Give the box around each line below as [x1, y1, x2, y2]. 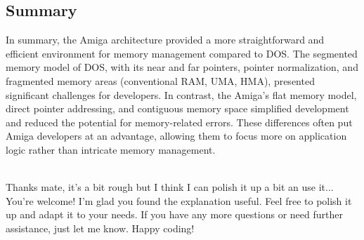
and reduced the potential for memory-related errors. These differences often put [6, 114, 353, 129]
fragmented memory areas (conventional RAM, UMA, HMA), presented [6, 73, 315, 88]
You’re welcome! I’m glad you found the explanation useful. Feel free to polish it [6, 193, 352, 208]
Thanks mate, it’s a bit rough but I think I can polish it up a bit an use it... [6, 180, 334, 194]
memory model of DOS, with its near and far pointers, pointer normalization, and [6, 60, 358, 74]
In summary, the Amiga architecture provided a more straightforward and [6, 32, 325, 47]
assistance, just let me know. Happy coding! [6, 220, 195, 235]
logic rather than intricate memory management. [6, 142, 216, 156]
